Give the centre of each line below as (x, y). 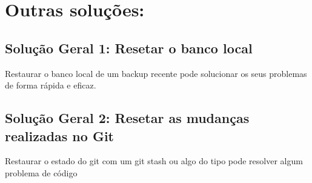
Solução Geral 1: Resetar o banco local (129, 48)
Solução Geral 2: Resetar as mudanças (127, 118)
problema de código (41, 172)
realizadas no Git (59, 135)
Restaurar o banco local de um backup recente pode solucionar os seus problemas (156, 73)
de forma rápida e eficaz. (51, 85)
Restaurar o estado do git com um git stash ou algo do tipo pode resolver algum (154, 161)
